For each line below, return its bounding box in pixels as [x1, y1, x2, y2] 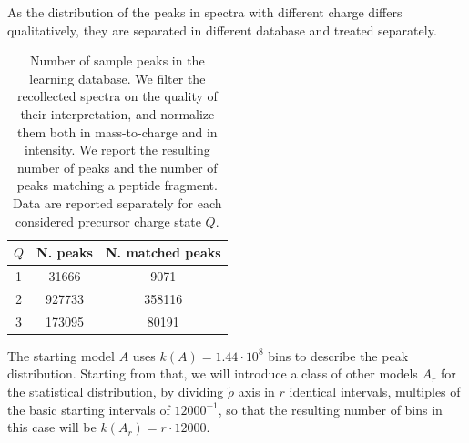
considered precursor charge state [15, 211, 201, 230]
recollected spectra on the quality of [16, 86, 218, 106]
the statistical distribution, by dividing [7, 381, 224, 400]
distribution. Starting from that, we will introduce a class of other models [7, 364, 418, 383]
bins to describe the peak [268, 346, 409, 365]
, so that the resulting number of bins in [218, 399, 443, 418]
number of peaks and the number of [17, 157, 218, 176]
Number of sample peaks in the [30, 51, 205, 70]
